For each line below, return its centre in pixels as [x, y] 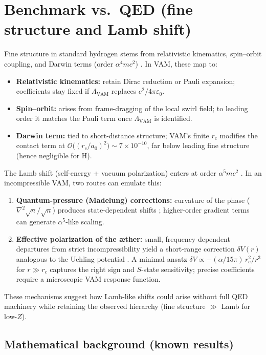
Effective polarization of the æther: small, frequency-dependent [123, 238]
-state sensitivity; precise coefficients [198, 269]
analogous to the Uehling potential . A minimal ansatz [102, 258]
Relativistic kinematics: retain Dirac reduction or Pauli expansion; [126, 81]
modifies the [239, 135]
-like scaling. [85, 222]
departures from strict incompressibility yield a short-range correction [125, 249]
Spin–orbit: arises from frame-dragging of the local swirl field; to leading [132, 108]
